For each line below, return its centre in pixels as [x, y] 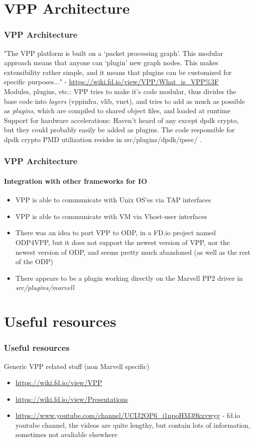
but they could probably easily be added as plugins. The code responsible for [119, 130]
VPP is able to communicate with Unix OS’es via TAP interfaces [113, 200]
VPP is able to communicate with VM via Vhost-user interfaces [111, 216]
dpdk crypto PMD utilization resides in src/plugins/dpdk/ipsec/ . [103, 139]
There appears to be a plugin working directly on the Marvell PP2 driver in [129, 278]
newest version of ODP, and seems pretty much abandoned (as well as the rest [133, 252]
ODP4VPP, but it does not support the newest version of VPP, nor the [123, 242]
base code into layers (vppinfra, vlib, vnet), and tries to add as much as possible [125, 101]
